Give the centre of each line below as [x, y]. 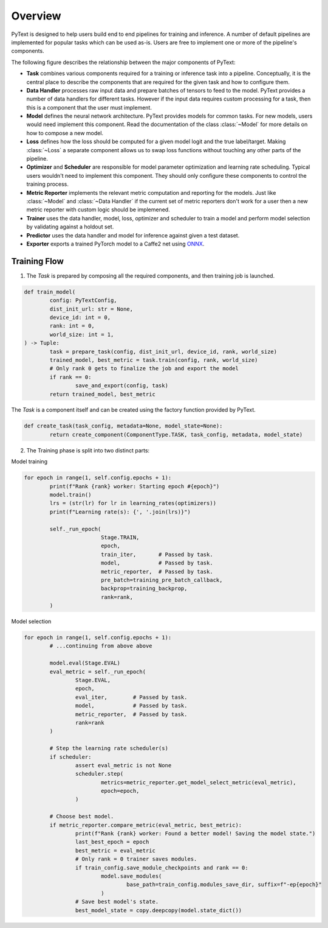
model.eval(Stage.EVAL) [85, 663]
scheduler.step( [99, 774]
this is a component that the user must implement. [89, 107]
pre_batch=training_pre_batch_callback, [162, 580]
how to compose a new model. [65, 133]
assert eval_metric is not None [123, 765]
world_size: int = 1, [82, 334]
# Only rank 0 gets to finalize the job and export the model [144, 369]
